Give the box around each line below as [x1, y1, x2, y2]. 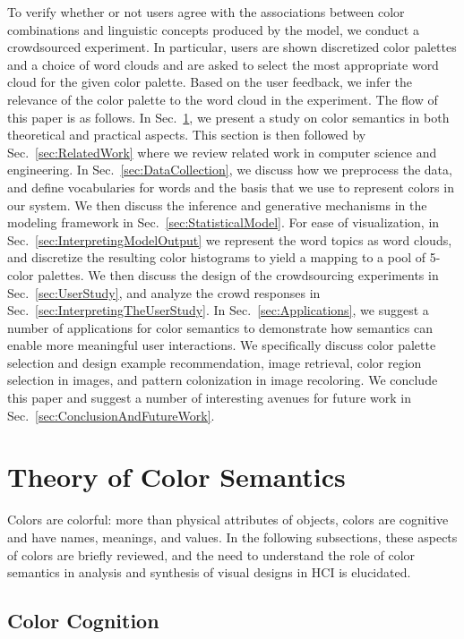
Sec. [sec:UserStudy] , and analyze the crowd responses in [7, 283, 321, 302]
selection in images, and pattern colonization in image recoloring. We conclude [7, 371, 438, 389]
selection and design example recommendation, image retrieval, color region [7, 353, 422, 371]
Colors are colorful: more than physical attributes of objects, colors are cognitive [7, 510, 449, 529]
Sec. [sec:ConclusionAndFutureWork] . [7, 405, 215, 424]
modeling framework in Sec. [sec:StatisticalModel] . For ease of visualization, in [7, 213, 440, 232]
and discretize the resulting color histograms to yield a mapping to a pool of [7, 248, 426, 267]
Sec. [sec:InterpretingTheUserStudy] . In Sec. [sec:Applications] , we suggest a [7, 301, 429, 319]
